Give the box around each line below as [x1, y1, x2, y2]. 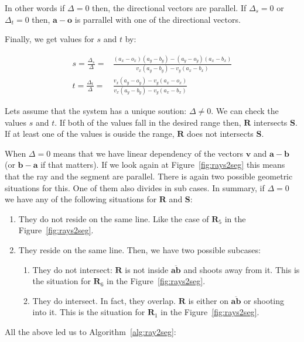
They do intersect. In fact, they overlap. [32, 294, 176, 306]
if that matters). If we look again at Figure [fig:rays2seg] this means [40, 158, 285, 171]
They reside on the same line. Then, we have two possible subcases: [18, 244, 261, 256]
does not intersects [187, 127, 254, 140]
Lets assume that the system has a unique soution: [5, 105, 187, 117]
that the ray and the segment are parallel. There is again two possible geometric [5, 170, 293, 182]
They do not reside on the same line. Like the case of [18, 212, 209, 224]
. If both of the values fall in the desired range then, [54, 116, 241, 128]
